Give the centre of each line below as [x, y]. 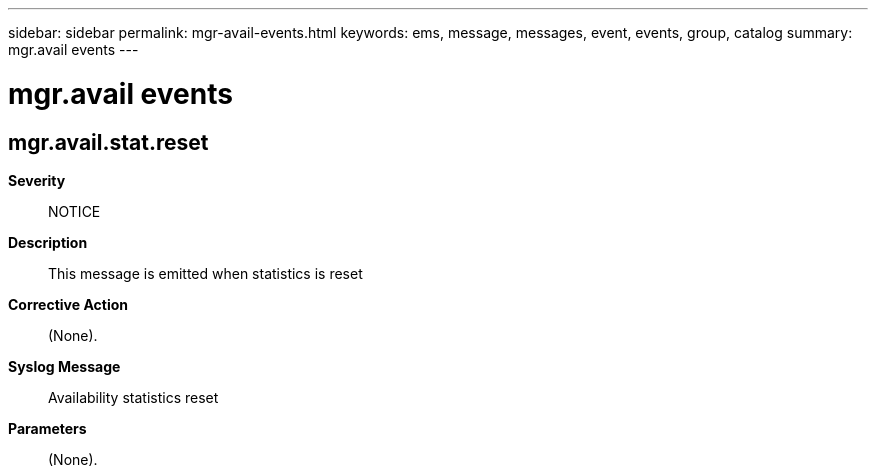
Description [48, 242]
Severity [37, 180]
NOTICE [74, 211]
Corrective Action [68, 304]
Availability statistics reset [133, 397]
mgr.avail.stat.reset [108, 142]
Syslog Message [64, 366]
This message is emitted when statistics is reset [205, 273]
